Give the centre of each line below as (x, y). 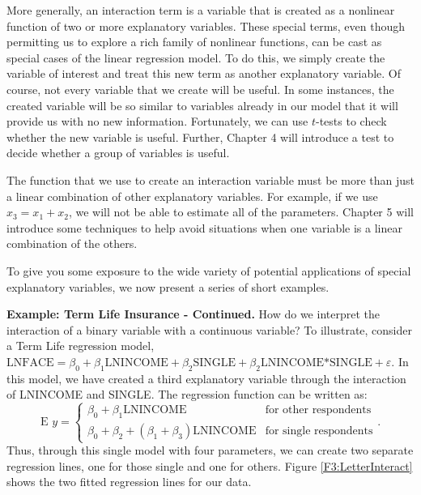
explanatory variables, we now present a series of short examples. (168, 286)
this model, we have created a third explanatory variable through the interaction (206, 378)
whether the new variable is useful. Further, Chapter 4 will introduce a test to (200, 137)
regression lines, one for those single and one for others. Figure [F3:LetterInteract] (210, 465)
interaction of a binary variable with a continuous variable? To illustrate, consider (210, 329)
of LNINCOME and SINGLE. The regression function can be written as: (187, 394)
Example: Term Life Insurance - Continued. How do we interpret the (193, 314)
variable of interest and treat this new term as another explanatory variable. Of (204, 73)
